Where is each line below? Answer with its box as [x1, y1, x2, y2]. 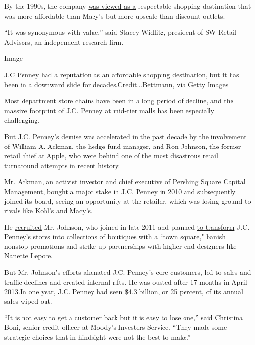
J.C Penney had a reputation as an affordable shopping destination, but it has [4, 69, 239, 79]
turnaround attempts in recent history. [4, 160, 120, 170]
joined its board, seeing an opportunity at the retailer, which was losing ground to [4, 196, 251, 206]
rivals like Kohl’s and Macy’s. [4, 205, 93, 216]
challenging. [4, 115, 40, 125]
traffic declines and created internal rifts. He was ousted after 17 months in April [4, 276, 247, 287]
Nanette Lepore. [4, 250, 53, 261]
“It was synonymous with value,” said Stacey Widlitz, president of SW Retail [4, 27, 236, 37]
